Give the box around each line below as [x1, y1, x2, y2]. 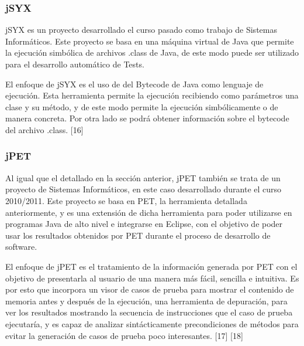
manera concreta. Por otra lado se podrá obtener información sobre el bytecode [5, 112, 289, 124]
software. [5, 240, 37, 253]
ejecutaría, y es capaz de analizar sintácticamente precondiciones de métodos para [5, 317, 299, 330]
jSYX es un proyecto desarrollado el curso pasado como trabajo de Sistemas [5, 23, 277, 36]
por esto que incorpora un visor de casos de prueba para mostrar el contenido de [5, 283, 294, 296]
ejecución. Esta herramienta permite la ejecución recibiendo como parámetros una [5, 89, 299, 101]
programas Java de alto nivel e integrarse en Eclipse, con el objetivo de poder [5, 218, 283, 230]
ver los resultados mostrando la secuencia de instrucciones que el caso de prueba [5, 306, 293, 318]
